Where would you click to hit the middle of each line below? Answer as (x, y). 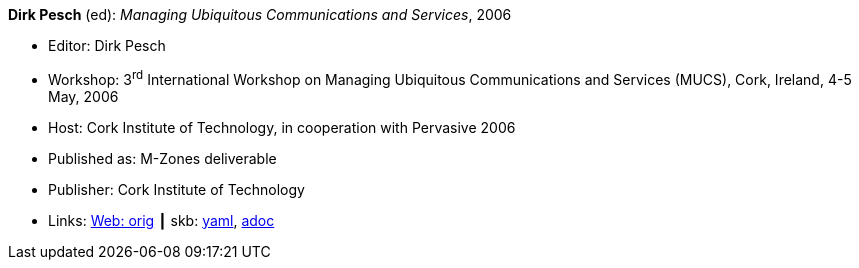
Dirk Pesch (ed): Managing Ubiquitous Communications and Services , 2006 (260, 14)
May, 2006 (83, 96)
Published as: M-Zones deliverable (162, 158)
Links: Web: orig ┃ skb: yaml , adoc (161, 220)
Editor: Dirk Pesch (107, 45)
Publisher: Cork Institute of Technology (176, 189)
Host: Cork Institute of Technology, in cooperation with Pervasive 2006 (282, 127)
